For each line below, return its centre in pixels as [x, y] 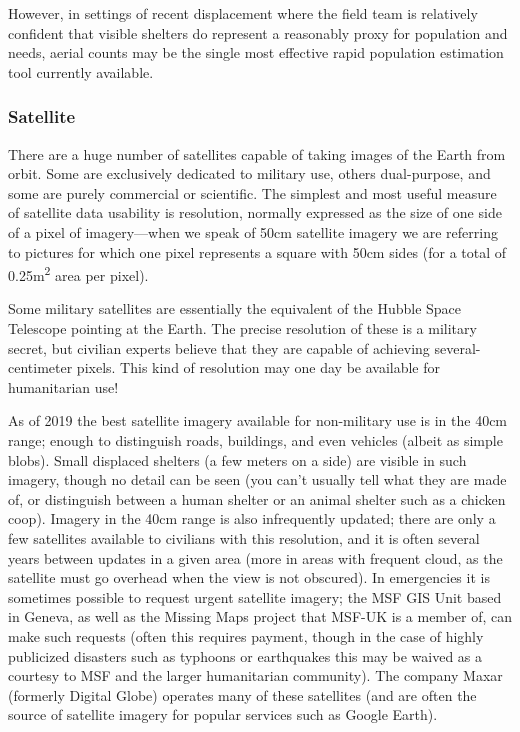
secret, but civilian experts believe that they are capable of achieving [219, 347]
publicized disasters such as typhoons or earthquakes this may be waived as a [245, 655]
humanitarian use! [63, 386]
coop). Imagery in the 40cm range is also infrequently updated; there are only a [252, 518]
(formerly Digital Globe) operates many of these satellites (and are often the [242, 694]
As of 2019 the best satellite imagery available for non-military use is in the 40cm [258, 420]
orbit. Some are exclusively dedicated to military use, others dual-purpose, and [249, 173]
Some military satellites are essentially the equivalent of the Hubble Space [235, 308]
